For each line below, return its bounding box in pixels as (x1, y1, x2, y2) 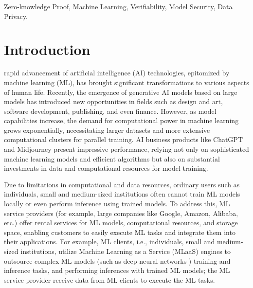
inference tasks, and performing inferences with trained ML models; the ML (4, 265, 230, 275)
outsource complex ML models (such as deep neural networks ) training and (4, 255, 231, 266)
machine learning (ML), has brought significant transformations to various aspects (4, 77, 249, 87)
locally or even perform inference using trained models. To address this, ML (4, 198, 230, 209)
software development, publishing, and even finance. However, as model (4, 106, 217, 116)
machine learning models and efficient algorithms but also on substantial (4, 153, 220, 163)
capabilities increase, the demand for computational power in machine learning (4, 115, 239, 126)
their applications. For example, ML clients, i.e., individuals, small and (4, 236, 215, 247)
